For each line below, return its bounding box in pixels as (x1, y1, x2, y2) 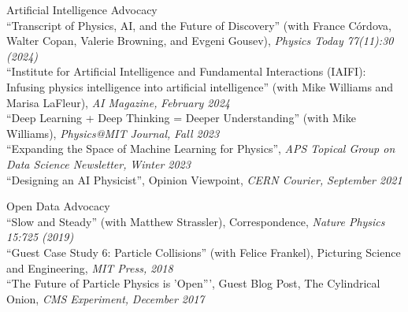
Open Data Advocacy (6, 198, 110, 214)
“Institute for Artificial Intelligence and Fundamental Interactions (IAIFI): (6, 63, 366, 80)
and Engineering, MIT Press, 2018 (6, 259, 173, 276)
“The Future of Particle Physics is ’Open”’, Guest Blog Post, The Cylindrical (6, 275, 380, 292)
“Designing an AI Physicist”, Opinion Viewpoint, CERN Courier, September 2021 (6, 171, 402, 188)
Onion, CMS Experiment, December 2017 (6, 290, 205, 306)
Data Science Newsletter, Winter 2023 (6, 155, 191, 172)
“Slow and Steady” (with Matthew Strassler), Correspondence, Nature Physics (6, 213, 385, 229)
